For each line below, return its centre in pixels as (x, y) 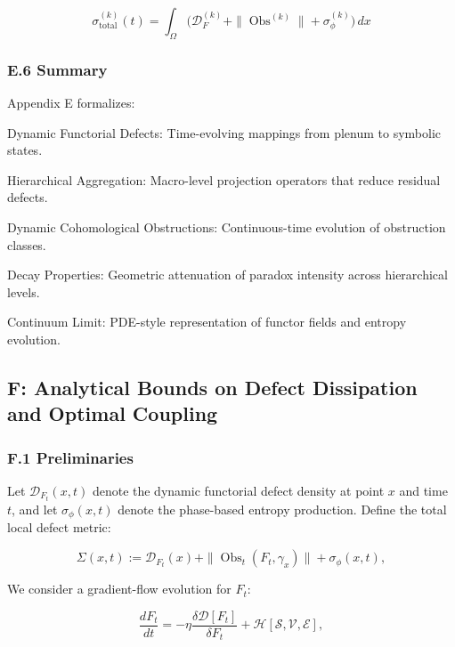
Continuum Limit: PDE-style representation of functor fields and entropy (207, 322)
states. (25, 150)
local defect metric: (59, 527)
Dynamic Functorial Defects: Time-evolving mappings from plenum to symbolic (224, 132)
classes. (27, 244)
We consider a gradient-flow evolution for (119, 589)
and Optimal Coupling (113, 413)
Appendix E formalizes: (71, 103)
